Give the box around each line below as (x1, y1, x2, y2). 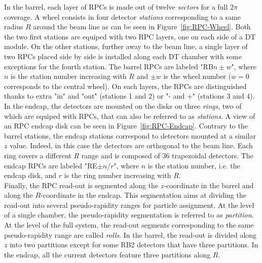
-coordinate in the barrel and (164, 180, 254, 190)
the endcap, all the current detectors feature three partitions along (4, 249, 211, 259)
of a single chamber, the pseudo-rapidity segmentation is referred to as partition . (4, 209, 254, 220)
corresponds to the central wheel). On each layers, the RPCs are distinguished (4, 80, 247, 91)
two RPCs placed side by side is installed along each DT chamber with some (4, 51, 242, 61)
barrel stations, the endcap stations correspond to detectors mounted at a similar (4, 130, 256, 141)
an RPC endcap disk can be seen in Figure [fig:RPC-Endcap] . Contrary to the (4, 120, 248, 131)
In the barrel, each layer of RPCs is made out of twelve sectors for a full (4, 2, 228, 12)
